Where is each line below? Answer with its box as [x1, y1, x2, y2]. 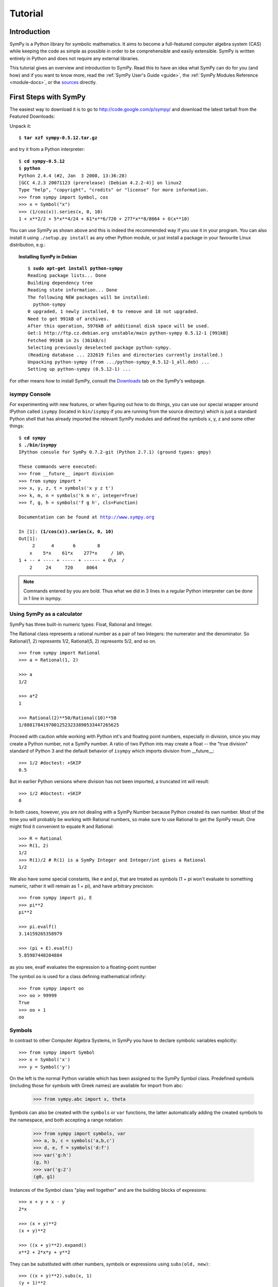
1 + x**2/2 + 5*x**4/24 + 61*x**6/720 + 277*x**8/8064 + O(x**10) [19, 216, 190, 221]
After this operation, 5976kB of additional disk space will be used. [27, 323, 210, 329]
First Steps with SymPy [9, 93, 86, 101]
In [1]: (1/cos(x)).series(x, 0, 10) [19, 528, 114, 534]
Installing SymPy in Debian [19, 253, 77, 259]
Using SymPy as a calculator [9, 611, 82, 618]
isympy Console [9, 390, 51, 397]
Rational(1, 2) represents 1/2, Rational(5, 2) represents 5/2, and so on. [9, 638, 157, 644]
